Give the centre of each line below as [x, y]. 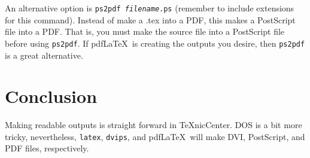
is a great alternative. [44, 55]
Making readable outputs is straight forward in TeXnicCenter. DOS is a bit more [154, 125]
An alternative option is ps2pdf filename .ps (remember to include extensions [150, 8]
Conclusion [51, 96]
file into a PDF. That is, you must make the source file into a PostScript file [145, 31]
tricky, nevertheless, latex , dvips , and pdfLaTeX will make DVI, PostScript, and [155, 136]
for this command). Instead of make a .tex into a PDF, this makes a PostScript [150, 19]
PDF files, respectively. [47, 148]
